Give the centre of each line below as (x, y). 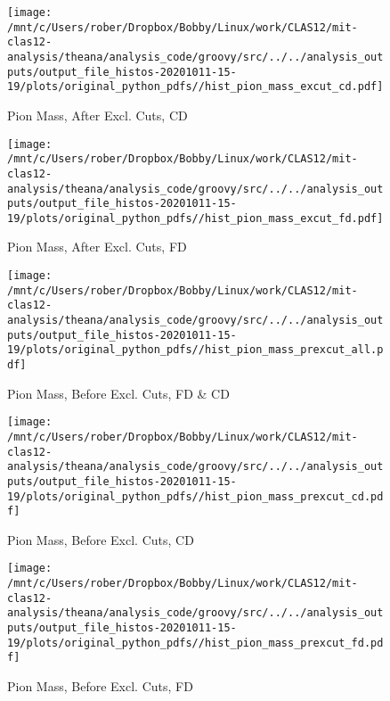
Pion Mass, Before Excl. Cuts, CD (101, 539)
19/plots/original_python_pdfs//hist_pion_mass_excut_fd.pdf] (195, 218)
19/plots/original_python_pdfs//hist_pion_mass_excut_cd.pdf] (195, 87)
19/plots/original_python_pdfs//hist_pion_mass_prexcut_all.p (195, 350)
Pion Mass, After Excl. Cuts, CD (97, 115)
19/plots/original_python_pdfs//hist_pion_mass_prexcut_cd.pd (195, 496)
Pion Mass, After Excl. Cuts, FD (97, 247)
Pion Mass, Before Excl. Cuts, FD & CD (118, 393)
